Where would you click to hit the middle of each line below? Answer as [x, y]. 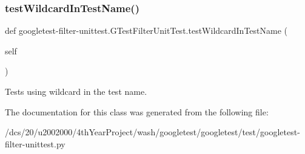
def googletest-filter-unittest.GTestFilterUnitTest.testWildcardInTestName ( [146, 30]
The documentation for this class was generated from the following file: [137, 111]
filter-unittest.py [35, 143]
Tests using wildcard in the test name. [76, 91]
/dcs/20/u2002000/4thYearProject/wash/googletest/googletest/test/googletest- [152, 132]
